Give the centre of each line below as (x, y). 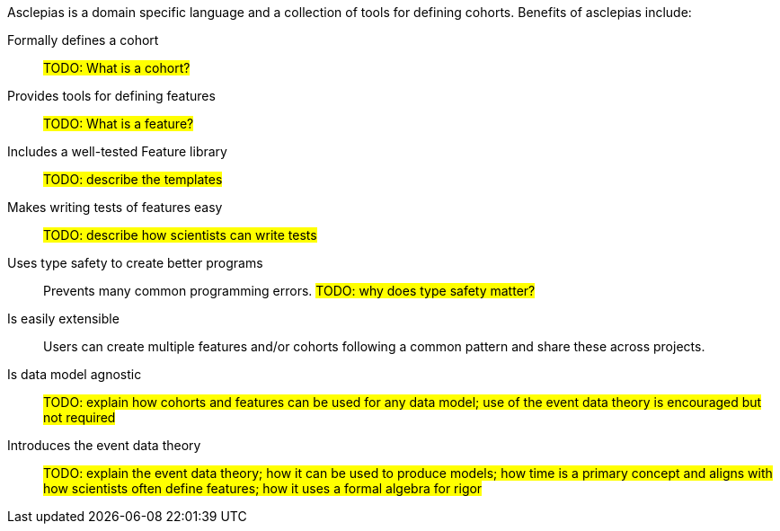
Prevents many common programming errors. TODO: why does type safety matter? (289, 291)
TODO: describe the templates (133, 179)
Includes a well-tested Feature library (117, 151)
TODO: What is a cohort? (117, 68)
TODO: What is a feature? (119, 124)
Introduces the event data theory (104, 445)
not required (80, 417)
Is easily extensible (63, 319)
